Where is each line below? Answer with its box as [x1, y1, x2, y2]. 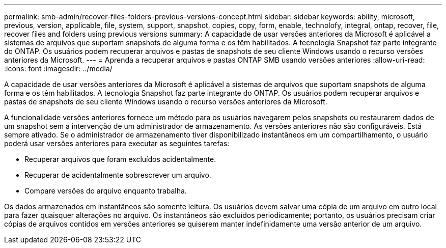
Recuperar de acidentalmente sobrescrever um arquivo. [24, 171, 211, 179]
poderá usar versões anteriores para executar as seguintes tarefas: [4, 139, 230, 148]
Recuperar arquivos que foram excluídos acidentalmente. [24, 155, 216, 163]
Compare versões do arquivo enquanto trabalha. [24, 186, 187, 195]
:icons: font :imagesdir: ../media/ [4, 64, 113, 73]
